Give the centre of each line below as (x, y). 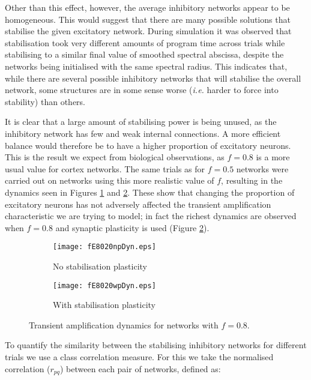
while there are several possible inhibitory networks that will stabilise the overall (153, 78)
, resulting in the (252, 180)
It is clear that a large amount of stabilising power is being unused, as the (141, 122)
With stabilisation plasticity (104, 305)
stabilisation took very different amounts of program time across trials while (145, 42)
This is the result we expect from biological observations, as (115, 157)
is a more (273, 157)
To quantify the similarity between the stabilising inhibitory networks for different (156, 345)
